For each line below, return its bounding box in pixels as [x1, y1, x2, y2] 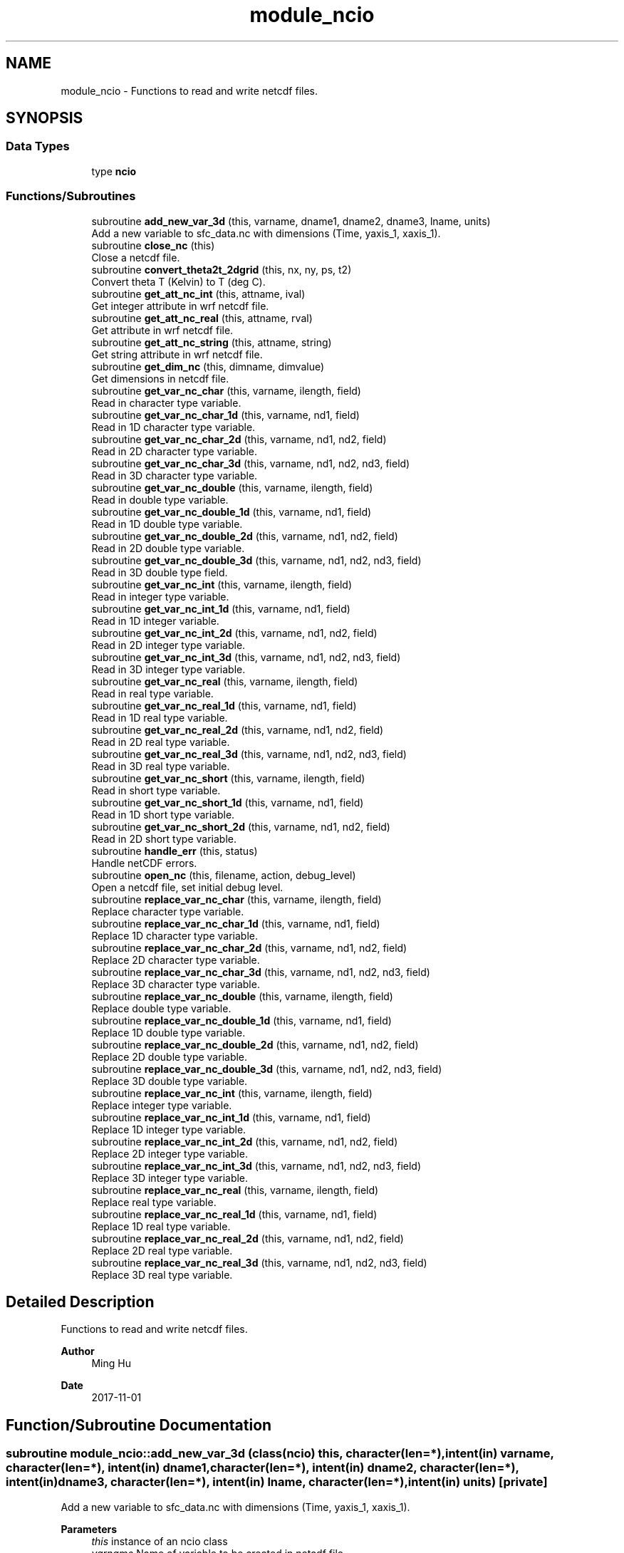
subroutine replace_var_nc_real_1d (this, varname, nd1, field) [91, 1207, 378, 1220]
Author [61, 1345, 95, 1358]
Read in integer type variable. [91, 590, 229, 603]
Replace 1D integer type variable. [91, 1123, 246, 1136]
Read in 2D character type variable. [91, 445, 257, 457]
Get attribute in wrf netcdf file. [91, 323, 234, 336]
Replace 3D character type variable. [91, 977, 260, 990]
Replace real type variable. [91, 1195, 217, 1208]
